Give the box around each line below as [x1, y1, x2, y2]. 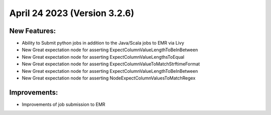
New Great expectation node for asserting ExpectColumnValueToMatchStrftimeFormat [22, 61, 200, 67]
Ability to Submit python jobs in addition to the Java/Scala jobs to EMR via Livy [22, 40, 184, 46]
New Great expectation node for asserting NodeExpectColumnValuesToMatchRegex [22, 75, 196, 81]
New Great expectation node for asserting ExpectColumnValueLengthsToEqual [22, 54, 185, 60]
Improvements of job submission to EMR [22, 101, 105, 107]
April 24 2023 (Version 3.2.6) [9, 8, 134, 19]
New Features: [9, 27, 56, 35]
